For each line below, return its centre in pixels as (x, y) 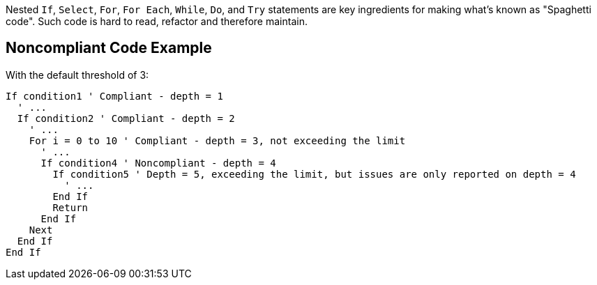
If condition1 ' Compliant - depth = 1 (114, 96)
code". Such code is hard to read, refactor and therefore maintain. (157, 21)
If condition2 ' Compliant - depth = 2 (126, 118)
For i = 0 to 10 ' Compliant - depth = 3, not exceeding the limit (217, 140)
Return (70, 207)
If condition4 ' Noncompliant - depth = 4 (158, 163)
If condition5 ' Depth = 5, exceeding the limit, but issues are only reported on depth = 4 (314, 174)
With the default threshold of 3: (77, 75)
